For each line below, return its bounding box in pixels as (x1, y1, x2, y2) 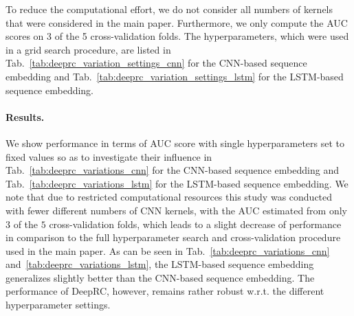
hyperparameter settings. (5, 297, 111, 312)
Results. (5, 109, 45, 124)
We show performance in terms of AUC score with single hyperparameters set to (5, 135, 345, 150)
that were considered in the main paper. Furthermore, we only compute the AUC (5, 15, 348, 30)
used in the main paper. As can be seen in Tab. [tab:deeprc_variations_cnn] (5, 243, 330, 258)
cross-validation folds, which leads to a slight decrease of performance (49, 216, 342, 231)
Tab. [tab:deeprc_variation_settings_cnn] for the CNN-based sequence (5, 56, 307, 70)
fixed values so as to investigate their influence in (5, 149, 212, 163)
